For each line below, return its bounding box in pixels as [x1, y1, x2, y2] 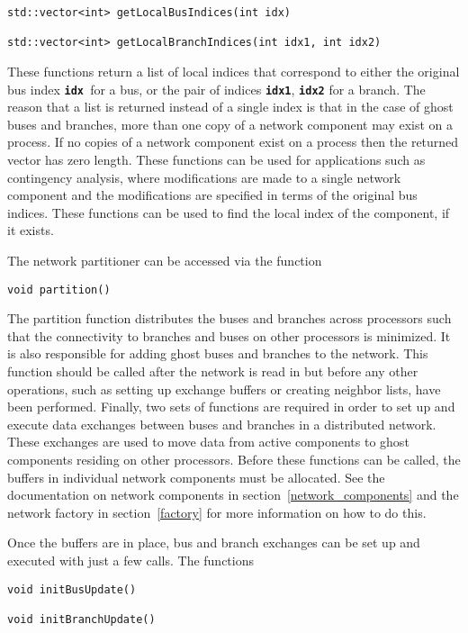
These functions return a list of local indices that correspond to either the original [7, 61, 460, 80]
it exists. [7, 221, 54, 240]
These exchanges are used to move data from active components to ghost [7, 432, 409, 451]
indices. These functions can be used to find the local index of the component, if [7, 203, 450, 222]
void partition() [7, 283, 111, 296]
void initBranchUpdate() [7, 612, 156, 626]
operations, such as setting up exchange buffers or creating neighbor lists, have [7, 379, 441, 398]
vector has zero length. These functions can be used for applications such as [7, 150, 426, 168]
